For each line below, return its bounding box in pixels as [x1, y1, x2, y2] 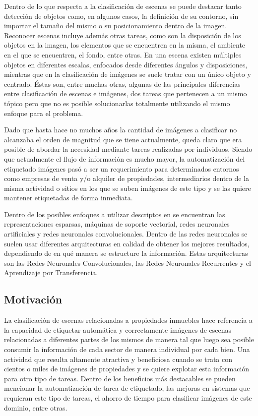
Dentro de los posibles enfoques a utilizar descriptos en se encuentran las [4, 209, 225, 219]
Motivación [4, 292, 63, 307]
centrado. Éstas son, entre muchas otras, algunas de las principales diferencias [4, 78, 241, 89]
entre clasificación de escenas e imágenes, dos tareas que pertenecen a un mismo [4, 88, 247, 99]
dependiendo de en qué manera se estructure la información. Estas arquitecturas [4, 248, 248, 258]
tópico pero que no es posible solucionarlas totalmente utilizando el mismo [4, 98, 230, 108]
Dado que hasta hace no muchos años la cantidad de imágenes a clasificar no [4, 124, 237, 135]
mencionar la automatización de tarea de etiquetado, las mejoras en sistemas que [4, 383, 250, 393]
